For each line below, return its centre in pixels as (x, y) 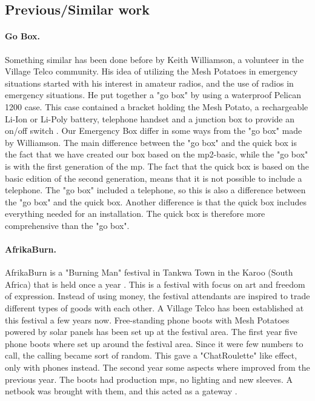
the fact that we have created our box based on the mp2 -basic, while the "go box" (157, 154)
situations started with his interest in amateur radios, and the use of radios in (149, 83)
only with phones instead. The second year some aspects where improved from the (157, 367)
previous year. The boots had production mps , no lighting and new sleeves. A (149, 379)
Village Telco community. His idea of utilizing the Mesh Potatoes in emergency (151, 71)
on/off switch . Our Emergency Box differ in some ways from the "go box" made (154, 131)
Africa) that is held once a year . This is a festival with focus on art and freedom (155, 284)
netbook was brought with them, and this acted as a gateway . (121, 391)
